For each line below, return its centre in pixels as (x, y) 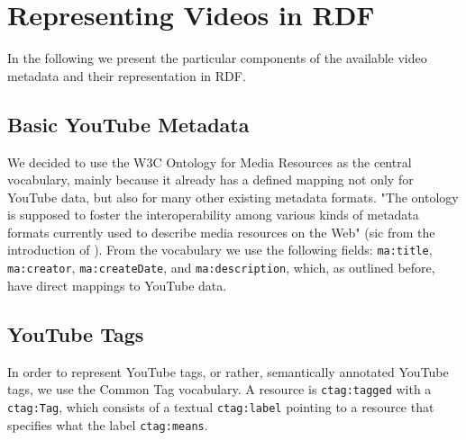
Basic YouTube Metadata (128, 124)
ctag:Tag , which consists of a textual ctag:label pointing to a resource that (221, 406)
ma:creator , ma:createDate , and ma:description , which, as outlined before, (221, 268)
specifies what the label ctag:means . (108, 424)
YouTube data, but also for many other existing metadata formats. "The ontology (233, 197)
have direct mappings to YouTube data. (117, 285)
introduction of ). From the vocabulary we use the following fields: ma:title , (220, 250)
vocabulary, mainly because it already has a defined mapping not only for (210, 180)
